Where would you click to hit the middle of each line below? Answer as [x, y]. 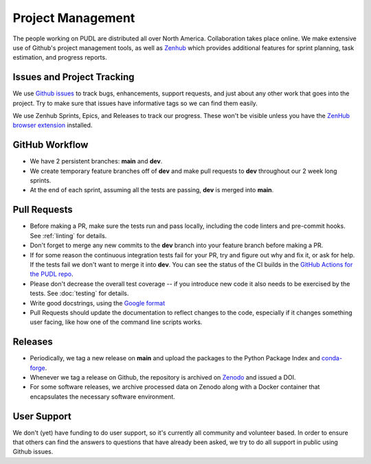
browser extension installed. [53, 125]
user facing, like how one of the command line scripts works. [116, 322]
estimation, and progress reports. [60, 58]
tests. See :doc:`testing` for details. [79, 293]
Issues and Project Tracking [74, 77]
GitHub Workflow [50, 145]
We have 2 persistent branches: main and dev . [96, 161]
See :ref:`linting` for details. [68, 235]
